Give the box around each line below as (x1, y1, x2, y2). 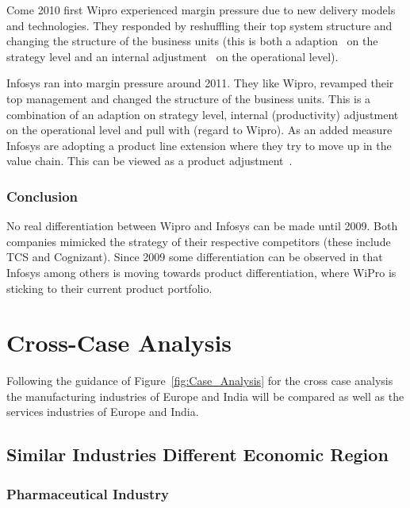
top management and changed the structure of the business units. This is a (6, 90, 371, 106)
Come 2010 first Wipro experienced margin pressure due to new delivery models (6, 2, 396, 17)
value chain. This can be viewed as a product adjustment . (6, 152, 293, 169)
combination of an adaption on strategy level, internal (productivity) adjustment (6, 106, 399, 122)
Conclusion (6, 186, 78, 206)
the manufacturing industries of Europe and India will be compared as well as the (6, 387, 404, 404)
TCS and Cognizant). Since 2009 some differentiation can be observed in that (6, 248, 383, 265)
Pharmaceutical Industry (6, 483, 169, 503)
